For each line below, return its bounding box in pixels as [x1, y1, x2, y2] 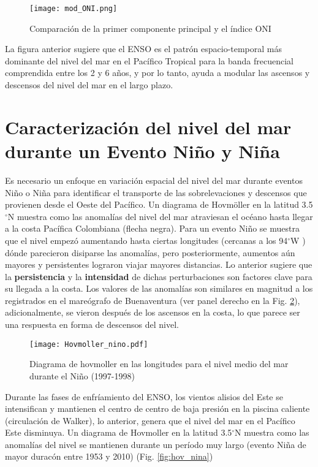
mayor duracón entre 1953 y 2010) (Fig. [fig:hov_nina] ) [5, 450, 213, 463]
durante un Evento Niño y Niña [5, 139, 280, 163]
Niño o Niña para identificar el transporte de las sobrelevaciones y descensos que [5, 186, 307, 199]
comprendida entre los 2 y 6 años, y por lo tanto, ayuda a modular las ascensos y [5, 66, 310, 79]
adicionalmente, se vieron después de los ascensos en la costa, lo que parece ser [5, 306, 300, 319]
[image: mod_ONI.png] [29, 4, 118, 13]
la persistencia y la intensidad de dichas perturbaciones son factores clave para [5, 270, 312, 283]
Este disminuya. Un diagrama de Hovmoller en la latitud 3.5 [5, 426, 232, 439]
